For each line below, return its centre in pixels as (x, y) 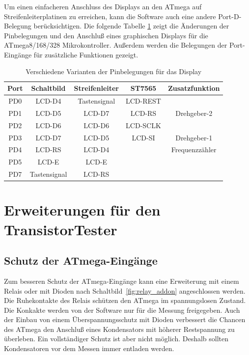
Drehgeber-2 (194, 113)
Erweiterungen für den (82, 210)
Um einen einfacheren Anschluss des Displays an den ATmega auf (103, 6)
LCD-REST (143, 101)
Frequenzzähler (194, 150)
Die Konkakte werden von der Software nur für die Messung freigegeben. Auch (122, 310)
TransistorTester (61, 229)
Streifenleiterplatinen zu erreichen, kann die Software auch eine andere (110, 16)
